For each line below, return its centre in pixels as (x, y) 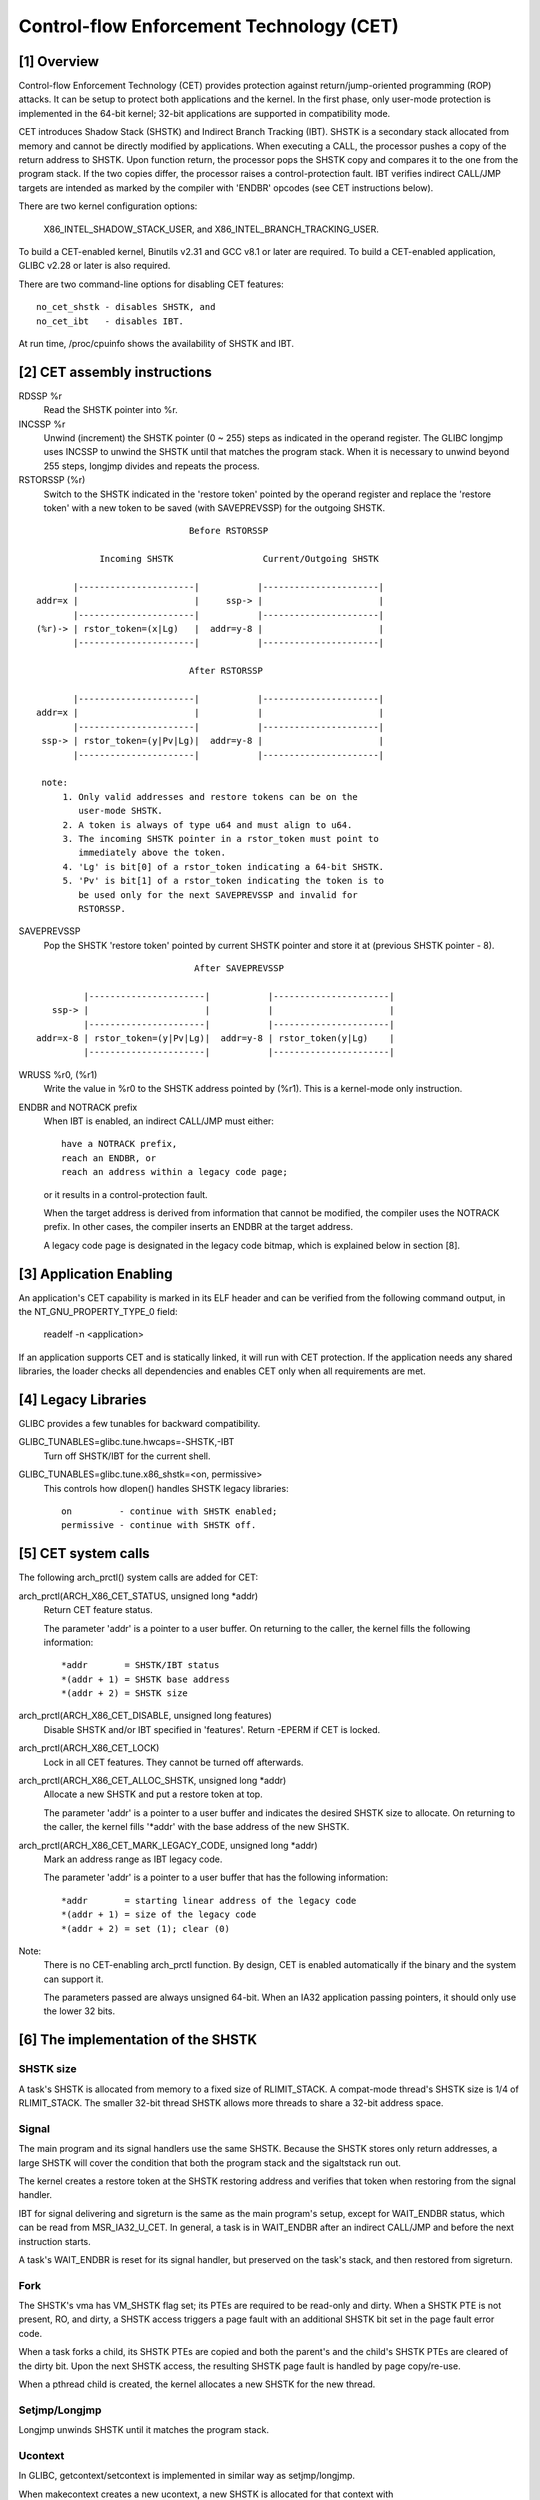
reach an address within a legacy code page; (175, 1172)
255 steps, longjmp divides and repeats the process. (151, 466)
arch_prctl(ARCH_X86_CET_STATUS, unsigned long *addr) (138, 1596)
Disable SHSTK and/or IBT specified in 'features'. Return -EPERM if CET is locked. (211, 1729)
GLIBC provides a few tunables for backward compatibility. (139, 1424)
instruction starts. (55, 2241)
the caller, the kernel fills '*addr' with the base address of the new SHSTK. (196, 1827)
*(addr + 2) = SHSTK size (125, 1693)
